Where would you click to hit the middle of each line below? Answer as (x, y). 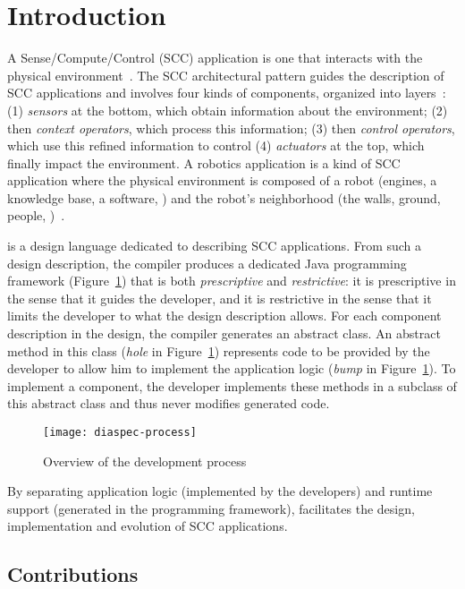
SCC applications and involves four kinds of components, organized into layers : (227, 93)
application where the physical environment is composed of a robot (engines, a (222, 180)
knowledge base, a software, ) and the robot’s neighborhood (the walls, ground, (224, 197)
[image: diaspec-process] (120, 432)
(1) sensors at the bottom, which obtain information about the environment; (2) (228, 110)
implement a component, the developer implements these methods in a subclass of (232, 385)
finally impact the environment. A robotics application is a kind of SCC (204, 162)
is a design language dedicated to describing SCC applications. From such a (215, 246)
